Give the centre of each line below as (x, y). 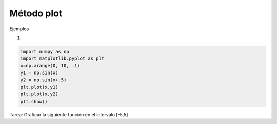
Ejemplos (19, 29)
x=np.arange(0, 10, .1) (50, 66)
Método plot (36, 13)
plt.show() (34, 101)
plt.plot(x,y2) (39, 94)
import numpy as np (45, 51)
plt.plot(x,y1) (39, 87)
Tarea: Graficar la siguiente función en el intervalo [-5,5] (69, 114)
